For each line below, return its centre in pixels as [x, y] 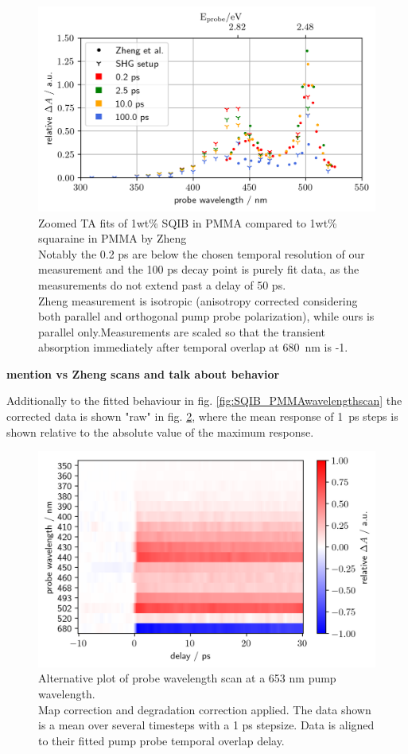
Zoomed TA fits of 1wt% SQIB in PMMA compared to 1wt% [188, 222]
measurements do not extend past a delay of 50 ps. [162, 284]
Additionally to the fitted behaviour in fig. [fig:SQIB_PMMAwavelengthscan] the [204, 400]
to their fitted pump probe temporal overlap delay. [161, 740]
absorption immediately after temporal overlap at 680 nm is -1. [193, 347]
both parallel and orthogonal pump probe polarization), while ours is [206, 316]
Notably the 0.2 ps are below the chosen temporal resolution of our [202, 253]
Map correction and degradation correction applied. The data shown [205, 709]
